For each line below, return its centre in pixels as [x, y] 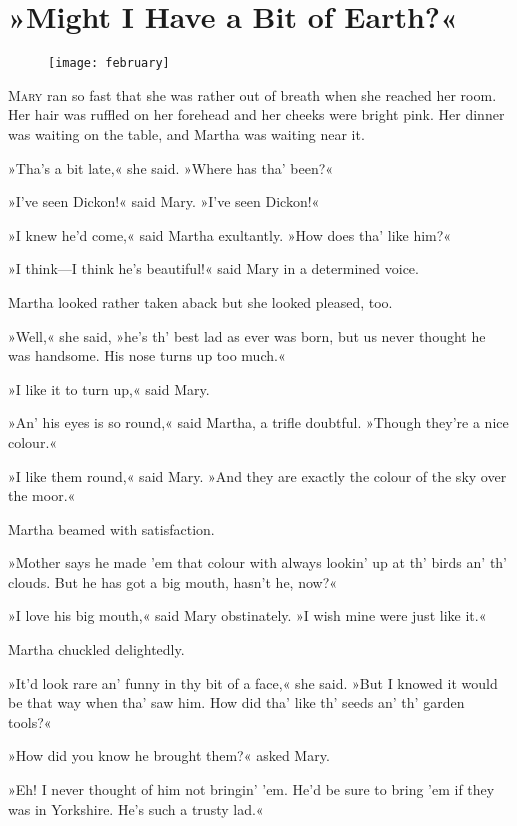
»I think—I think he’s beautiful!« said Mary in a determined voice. [213, 268]
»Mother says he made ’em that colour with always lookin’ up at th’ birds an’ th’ [257, 562]
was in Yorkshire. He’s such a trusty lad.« [136, 808]
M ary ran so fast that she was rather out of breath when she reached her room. [252, 94]
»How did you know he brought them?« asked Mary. [169, 755]
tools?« [30, 721]
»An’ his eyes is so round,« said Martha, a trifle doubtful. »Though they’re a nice [258, 422]
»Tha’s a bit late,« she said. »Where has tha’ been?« [171, 167]
